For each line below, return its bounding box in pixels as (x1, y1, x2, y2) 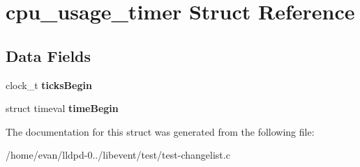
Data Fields (6, 45, 91, 66)
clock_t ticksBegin (6, 77, 92, 92)
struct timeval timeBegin (6, 101, 119, 116)
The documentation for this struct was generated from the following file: (6, 124, 315, 138)
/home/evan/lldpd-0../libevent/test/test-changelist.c (6, 148, 230, 162)
